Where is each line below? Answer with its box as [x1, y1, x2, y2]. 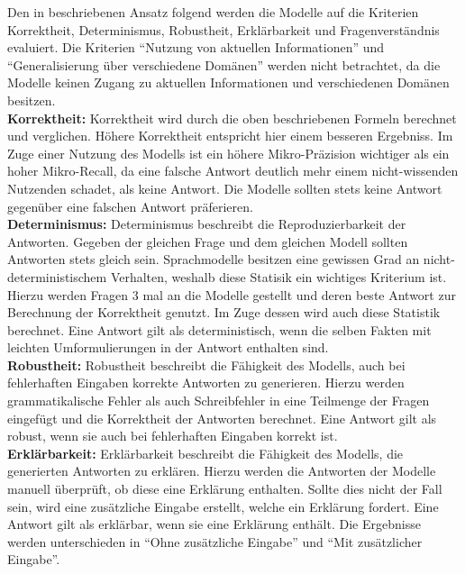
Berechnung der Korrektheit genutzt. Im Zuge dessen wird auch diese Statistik [7, 303, 441, 322]
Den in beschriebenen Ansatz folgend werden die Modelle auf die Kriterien [7, 3, 419, 21]
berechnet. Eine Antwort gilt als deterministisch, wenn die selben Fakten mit [7, 320, 432, 339]
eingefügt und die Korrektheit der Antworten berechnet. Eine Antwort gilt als [7, 408, 437, 427]
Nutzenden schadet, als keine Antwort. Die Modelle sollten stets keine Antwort [7, 178, 442, 197]
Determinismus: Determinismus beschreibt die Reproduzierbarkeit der [7, 214, 406, 233]
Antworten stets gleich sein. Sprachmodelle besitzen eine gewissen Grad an [7, 250, 420, 269]
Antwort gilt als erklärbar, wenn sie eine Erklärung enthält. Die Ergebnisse [7, 515, 421, 533]
